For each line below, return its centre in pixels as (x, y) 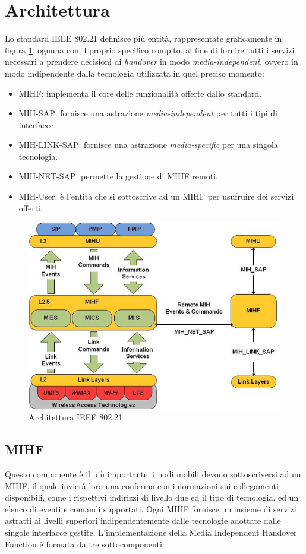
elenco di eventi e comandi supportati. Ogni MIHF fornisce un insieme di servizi (151, 509)
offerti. (31, 208)
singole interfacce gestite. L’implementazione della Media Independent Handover (151, 532)
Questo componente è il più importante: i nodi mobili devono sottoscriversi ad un (153, 474)
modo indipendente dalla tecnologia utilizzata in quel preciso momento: (135, 73)
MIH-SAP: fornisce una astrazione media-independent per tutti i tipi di (148, 113)
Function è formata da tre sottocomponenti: (85, 544)
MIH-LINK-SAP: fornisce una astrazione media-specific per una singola (148, 145)
